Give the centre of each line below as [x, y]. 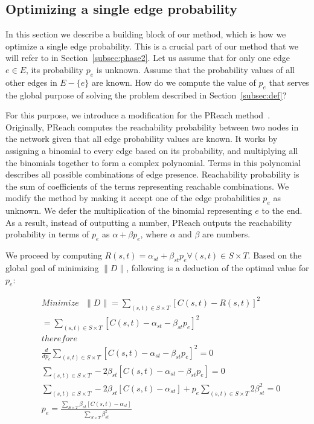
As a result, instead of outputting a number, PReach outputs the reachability [149, 222]
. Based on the [275, 255]
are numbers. [226, 234]
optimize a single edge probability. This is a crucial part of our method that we [152, 46]
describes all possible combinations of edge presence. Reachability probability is [152, 174]
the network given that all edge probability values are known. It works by [142, 139]
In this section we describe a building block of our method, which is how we [146, 34]
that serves [289, 82]
